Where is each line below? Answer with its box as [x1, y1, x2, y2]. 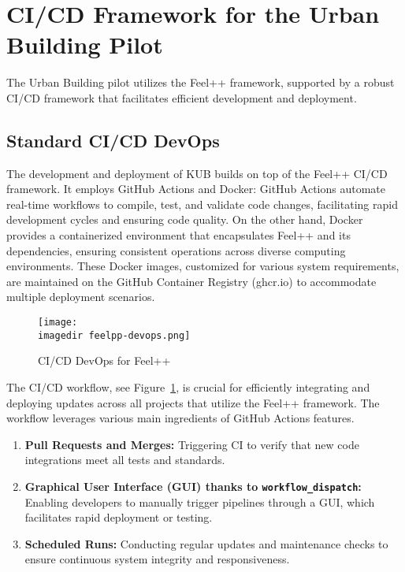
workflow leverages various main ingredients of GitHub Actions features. [6, 410, 355, 426]
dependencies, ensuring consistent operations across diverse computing [6, 242, 346, 258]
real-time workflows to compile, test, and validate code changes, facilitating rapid [6, 195, 398, 212]
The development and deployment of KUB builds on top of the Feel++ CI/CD [6, 165, 388, 181]
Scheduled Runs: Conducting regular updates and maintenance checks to [24, 535, 388, 552]
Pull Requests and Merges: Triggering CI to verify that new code [24, 436, 359, 452]
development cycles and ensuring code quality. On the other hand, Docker [6, 211, 363, 228]
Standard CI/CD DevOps [6, 128, 220, 152]
